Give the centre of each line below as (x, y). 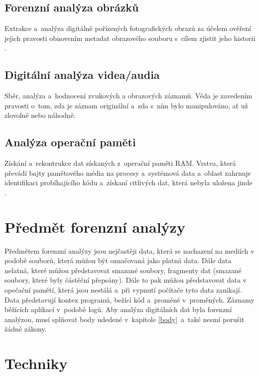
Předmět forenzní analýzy (95, 226)
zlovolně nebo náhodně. (40, 115)
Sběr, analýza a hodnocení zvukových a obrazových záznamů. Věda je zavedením (129, 96)
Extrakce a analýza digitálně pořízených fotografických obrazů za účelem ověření (128, 28)
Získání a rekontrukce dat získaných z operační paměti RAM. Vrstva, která (120, 163)
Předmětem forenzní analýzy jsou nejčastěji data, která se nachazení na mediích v (129, 250)
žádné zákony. (26, 329)
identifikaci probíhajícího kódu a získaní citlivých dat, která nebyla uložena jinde (129, 183)
